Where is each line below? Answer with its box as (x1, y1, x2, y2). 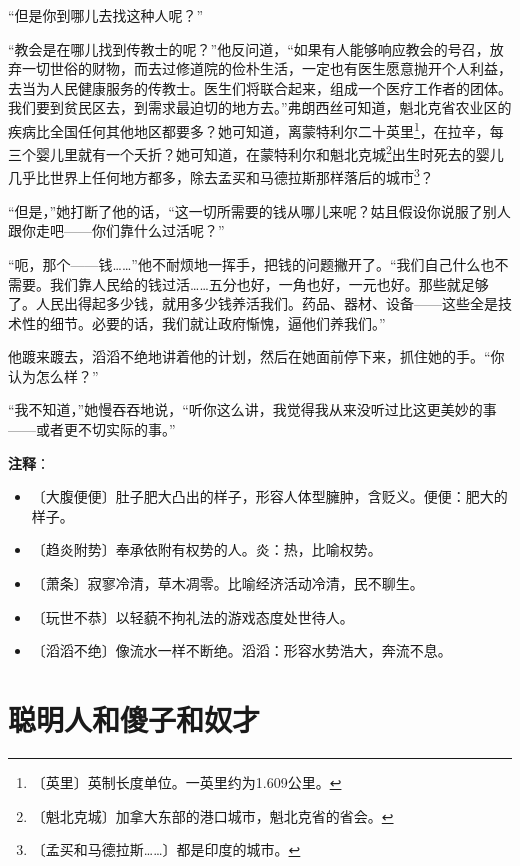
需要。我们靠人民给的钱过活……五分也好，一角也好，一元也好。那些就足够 (8, 273, 489, 294)
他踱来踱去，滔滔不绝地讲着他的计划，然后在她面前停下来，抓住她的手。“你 (8, 346, 505, 367)
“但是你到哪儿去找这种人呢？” (8, 5, 204, 25)
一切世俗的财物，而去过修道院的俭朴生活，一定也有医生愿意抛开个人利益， (21, 58, 512, 79)
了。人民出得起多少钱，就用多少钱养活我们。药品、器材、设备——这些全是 (8, 293, 498, 314)
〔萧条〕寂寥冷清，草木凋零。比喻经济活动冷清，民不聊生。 (31, 573, 424, 594)
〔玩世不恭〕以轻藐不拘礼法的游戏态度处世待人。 (31, 606, 354, 627)
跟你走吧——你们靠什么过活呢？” (8, 220, 225, 241)
